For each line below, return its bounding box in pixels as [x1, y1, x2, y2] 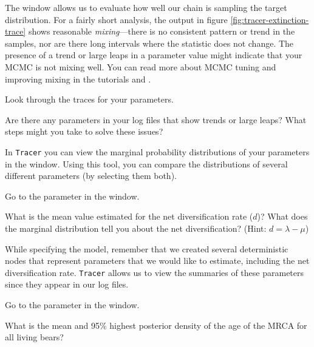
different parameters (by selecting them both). [5, 169, 177, 182]
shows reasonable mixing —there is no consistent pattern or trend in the [28, 25, 295, 38]
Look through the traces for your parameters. [5, 93, 174, 106]
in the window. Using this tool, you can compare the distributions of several [5, 157, 288, 170]
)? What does [257, 210, 308, 223]
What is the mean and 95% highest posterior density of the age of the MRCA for [5, 318, 307, 331]
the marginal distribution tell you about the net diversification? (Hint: [5, 221, 267, 234]
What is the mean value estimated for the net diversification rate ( [5, 210, 253, 223]
